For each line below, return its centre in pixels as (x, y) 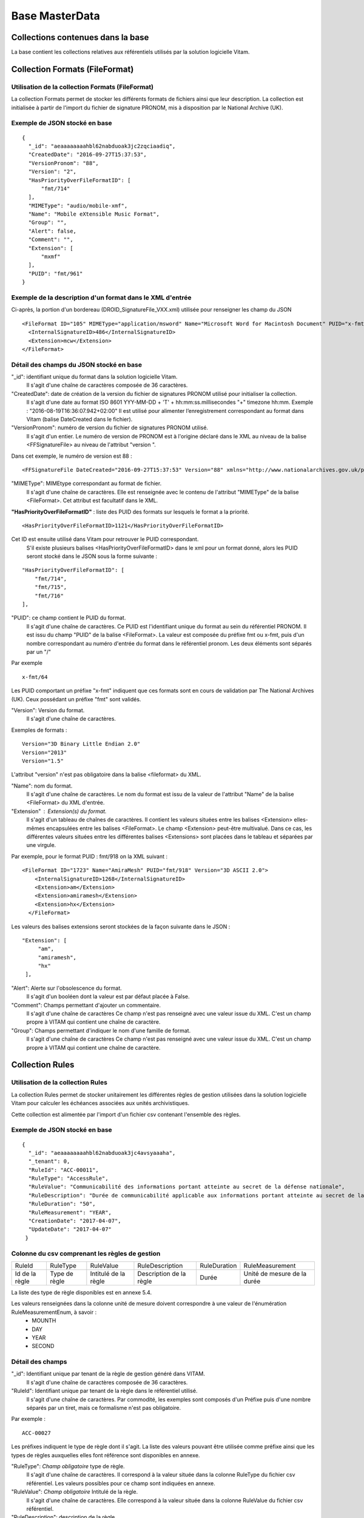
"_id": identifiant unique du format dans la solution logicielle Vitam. (94, 377)
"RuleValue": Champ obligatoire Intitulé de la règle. (75, 1492)
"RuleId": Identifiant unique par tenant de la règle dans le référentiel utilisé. (104, 1391)
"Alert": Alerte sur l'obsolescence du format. (67, 988)
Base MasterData (56, 16)
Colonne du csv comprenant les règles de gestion (86, 1253)
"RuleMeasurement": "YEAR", (70, 1212)
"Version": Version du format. (48, 710)
